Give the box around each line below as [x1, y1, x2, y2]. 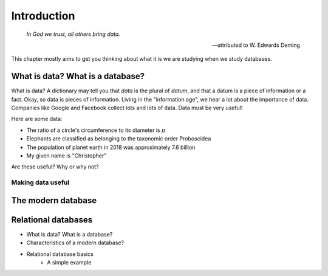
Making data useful [11, 178, 70, 187]
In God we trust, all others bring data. [26, 30, 121, 38]
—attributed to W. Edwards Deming [212, 41, 300, 49]
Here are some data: [11, 116, 63, 123]
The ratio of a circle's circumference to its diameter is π [26, 126, 166, 134]
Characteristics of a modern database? [26, 239, 125, 246]
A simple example [47, 259, 92, 266]
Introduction [11, 9, 75, 22]
